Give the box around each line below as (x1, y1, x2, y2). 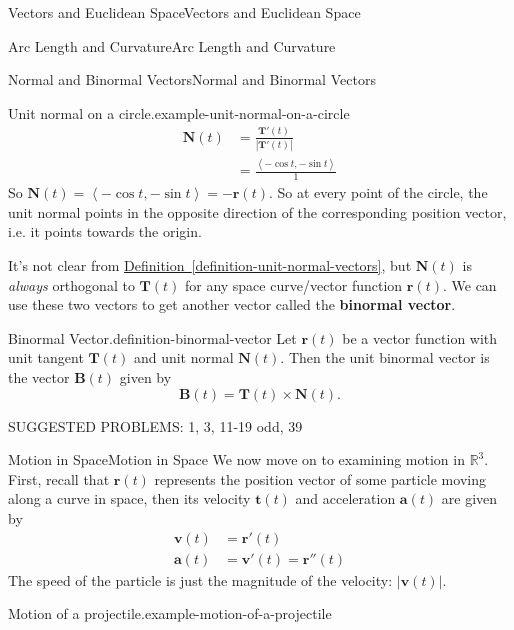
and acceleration (295, 488, 396, 509)
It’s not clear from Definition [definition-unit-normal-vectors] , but (8, 255, 412, 276)
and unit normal (133, 347, 234, 368)
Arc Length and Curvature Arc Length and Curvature (8, 35, 336, 56)
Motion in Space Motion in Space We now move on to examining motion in (8, 449, 465, 470)
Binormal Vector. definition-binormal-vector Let (8, 327, 297, 348)
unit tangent (8, 347, 84, 368)
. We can (442, 274, 497, 295)
